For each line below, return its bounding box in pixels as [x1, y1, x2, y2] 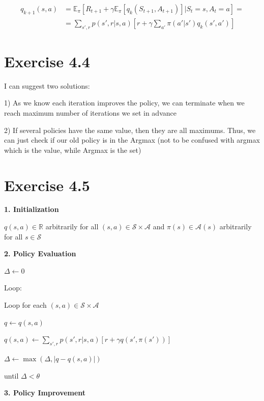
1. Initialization [4, 204, 59, 215]
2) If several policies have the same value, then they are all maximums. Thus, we [4, 124, 256, 135]
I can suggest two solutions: [4, 80, 90, 91]
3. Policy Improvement [4, 387, 86, 398]
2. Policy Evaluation [4, 248, 76, 259]
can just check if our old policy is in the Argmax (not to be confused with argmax [4, 135, 260, 145]
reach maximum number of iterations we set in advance [4, 107, 177, 118]
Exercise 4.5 [4, 174, 90, 195]
